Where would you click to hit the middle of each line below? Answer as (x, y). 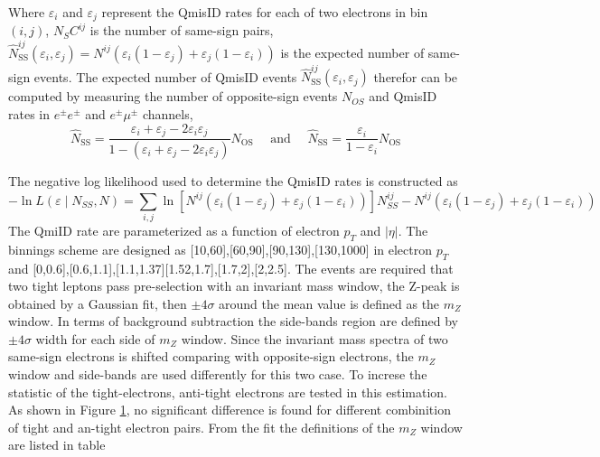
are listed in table (57, 445)
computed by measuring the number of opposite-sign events (173, 96)
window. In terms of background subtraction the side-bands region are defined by (233, 321)
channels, (168, 114)
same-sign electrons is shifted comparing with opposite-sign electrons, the (211, 356)
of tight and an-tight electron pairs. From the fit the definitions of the (202, 427)
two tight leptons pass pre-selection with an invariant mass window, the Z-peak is (234, 286)
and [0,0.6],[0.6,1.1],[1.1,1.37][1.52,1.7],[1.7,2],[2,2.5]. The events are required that (231, 268)
